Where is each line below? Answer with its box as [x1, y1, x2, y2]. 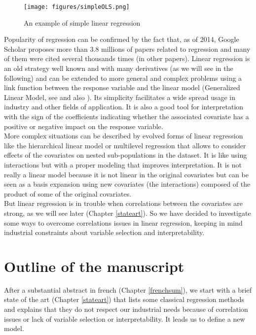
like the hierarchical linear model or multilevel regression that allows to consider [4, 140, 246, 150]
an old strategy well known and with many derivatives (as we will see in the [4, 63, 233, 73]
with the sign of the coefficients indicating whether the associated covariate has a [4, 111, 249, 121]
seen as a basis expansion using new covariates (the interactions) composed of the [4, 179, 251, 189]
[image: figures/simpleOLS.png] [24, 3, 130, 10]
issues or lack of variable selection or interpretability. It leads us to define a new [4, 313, 245, 324]
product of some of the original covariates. [4, 188, 132, 199]
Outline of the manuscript [4, 256, 184, 276]
